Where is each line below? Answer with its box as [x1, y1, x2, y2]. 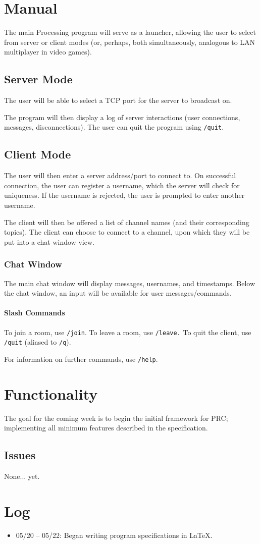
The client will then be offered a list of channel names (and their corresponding [4, 216, 249, 227]
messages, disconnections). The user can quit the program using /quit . [4, 122, 224, 132]
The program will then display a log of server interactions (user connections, [4, 112, 240, 122]
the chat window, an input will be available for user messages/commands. [4, 288, 232, 298]
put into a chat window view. [4, 236, 94, 247]
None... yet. [4, 471, 40, 481]
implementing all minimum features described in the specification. [4, 422, 208, 433]
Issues [4, 447, 36, 463]
